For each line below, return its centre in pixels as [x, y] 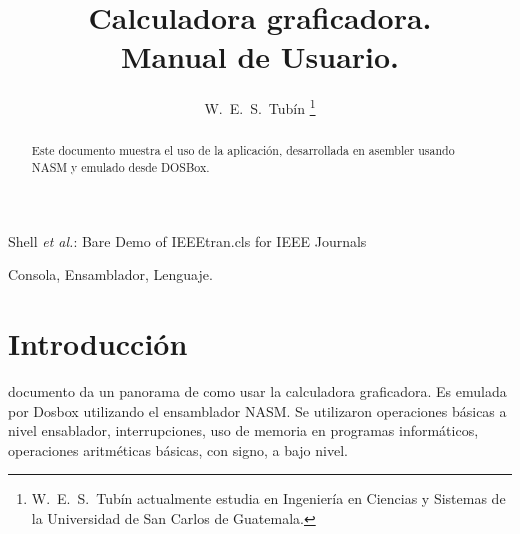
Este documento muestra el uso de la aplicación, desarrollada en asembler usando [243, 150]
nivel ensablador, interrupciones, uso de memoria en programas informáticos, [243, 430]
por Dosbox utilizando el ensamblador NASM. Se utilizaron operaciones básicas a [257, 410]
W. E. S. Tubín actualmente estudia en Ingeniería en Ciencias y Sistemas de [268, 498]
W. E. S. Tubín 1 [260, 106]
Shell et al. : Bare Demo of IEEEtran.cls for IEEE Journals [187, 240]
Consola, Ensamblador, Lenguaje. [110, 274]
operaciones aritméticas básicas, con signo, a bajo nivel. [178, 449]
